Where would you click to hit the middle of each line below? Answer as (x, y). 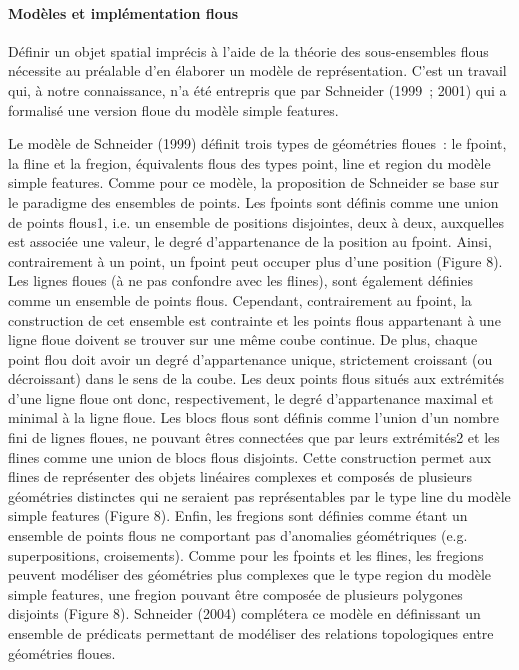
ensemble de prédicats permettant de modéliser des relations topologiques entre (251, 633)
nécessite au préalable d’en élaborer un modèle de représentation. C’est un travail (257, 70)
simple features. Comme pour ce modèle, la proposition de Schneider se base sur (254, 182)
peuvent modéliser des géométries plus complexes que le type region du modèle (250, 574)
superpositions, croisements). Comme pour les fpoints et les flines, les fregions (246, 554)
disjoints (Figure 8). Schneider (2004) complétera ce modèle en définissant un (244, 613)
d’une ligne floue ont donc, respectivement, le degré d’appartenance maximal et (251, 397)
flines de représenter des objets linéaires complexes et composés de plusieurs (240, 476)
